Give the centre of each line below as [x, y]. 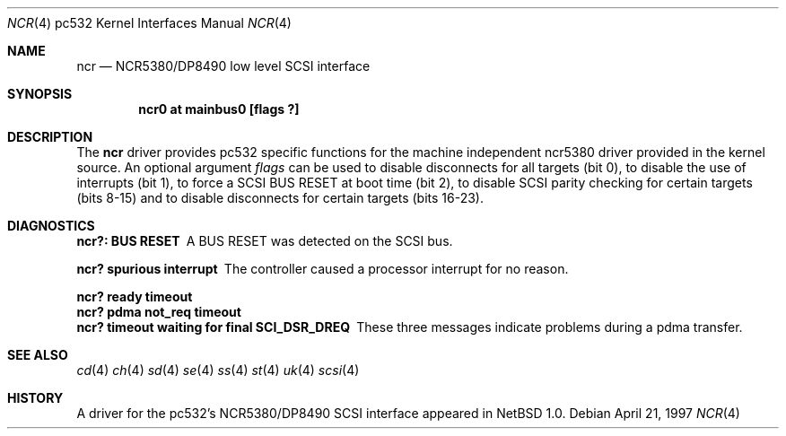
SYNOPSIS [40, 94]
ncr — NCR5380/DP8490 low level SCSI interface [223, 66]
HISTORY [35, 398]
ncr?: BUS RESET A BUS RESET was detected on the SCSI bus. [265, 241]
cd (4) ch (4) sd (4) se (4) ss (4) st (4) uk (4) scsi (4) [218, 370]
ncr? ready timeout [135, 296]
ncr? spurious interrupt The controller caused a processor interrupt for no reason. [323, 269]
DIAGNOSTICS [51, 226]
